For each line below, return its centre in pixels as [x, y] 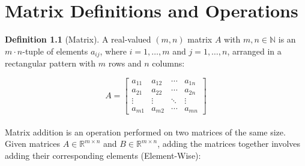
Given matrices [32, 144]
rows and [125, 63]
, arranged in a [254, 51]
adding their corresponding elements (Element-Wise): [103, 156]
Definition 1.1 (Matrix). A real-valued [78, 39]
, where [113, 51]
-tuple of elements [55, 51]
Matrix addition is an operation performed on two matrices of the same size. [145, 132]
